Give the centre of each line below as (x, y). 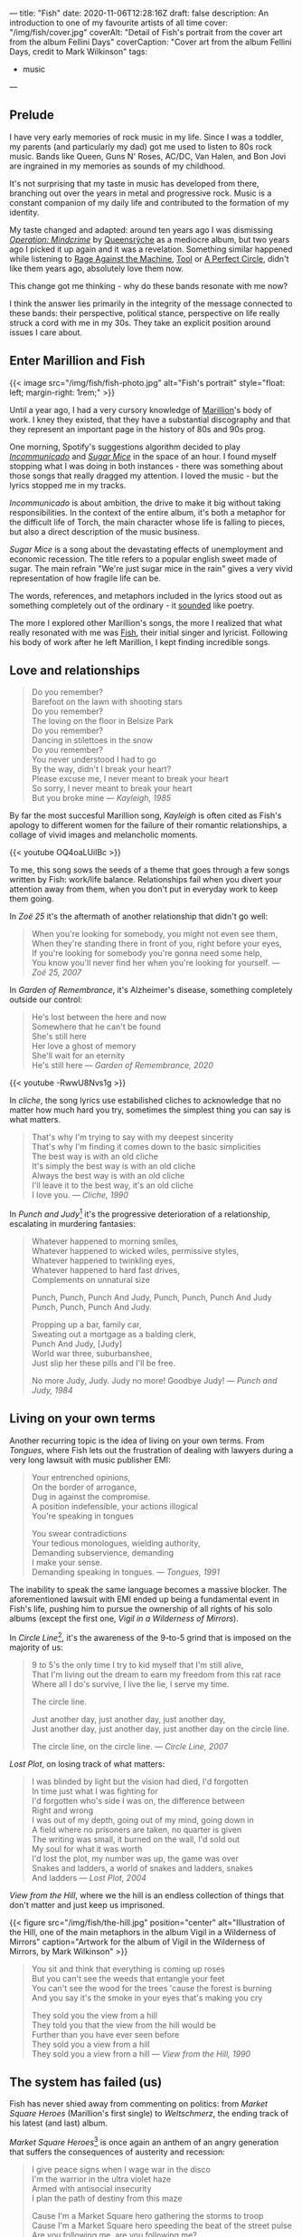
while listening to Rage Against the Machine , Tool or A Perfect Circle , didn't (149, 258)
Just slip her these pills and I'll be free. (104, 1364)
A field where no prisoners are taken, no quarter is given (137, 1829)
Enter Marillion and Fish (77, 361)
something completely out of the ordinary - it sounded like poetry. (132, 605)
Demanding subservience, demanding (103, 1552)
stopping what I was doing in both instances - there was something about (146, 466)
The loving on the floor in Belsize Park (102, 721)
